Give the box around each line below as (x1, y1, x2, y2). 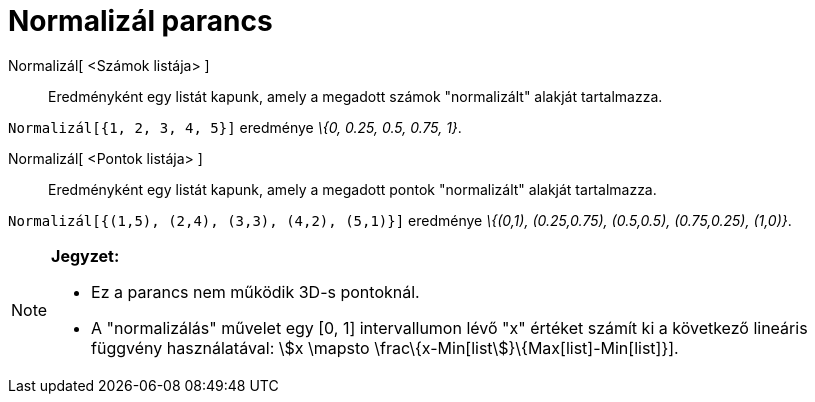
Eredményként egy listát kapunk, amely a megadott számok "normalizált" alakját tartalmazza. (48, 87, 663, 105)
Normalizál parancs (8, 4, 273, 38)
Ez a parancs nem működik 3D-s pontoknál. (91, 281, 420, 302)
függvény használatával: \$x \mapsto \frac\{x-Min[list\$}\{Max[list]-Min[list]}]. (91, 337, 679, 358)
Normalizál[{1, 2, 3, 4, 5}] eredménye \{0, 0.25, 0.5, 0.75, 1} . (8, 118, 462, 136)
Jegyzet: (51, 245, 120, 266)
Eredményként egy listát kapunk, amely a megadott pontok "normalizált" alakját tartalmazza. (48, 180, 657, 198)
